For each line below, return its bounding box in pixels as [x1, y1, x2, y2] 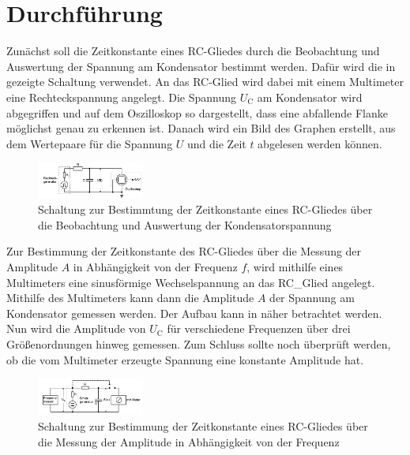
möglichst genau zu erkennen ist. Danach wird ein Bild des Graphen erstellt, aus [6, 120, 396, 136]
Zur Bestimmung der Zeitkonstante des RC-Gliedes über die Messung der [6, 243, 362, 259]
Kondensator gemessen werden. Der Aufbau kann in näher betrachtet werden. [6, 304, 382, 321]
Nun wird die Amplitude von [6, 320, 146, 337]
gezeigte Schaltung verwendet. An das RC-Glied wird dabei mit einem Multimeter [6, 73, 404, 90]
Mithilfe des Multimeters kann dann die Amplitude [6, 289, 254, 306]
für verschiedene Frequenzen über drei [167, 320, 351, 337]
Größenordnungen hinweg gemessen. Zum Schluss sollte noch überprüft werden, [6, 335, 391, 352]
